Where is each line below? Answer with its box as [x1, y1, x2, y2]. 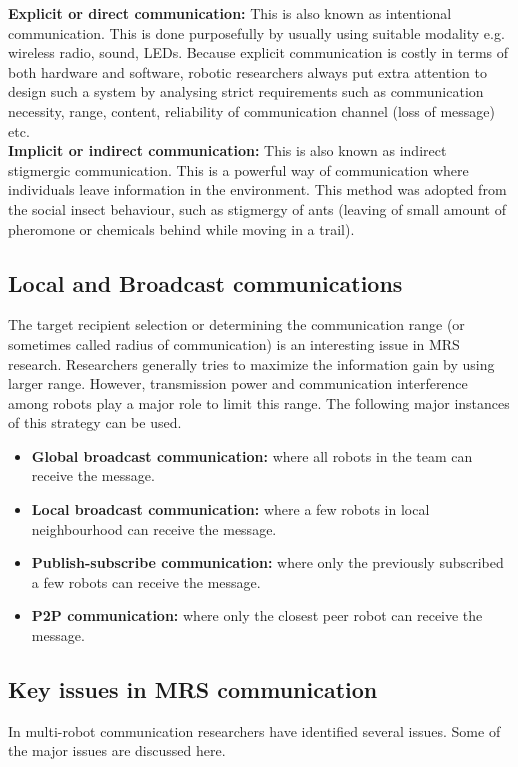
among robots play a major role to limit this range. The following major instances [8, 392, 510, 413]
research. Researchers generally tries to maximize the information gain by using [8, 353, 495, 374]
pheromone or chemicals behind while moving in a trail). [8, 218, 355, 239]
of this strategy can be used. [8, 412, 182, 433]
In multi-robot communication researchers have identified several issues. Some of [8, 720, 501, 741]
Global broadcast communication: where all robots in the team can [31, 445, 473, 466]
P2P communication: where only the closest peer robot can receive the [31, 605, 483, 626]
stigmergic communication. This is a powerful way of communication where [8, 159, 469, 180]
